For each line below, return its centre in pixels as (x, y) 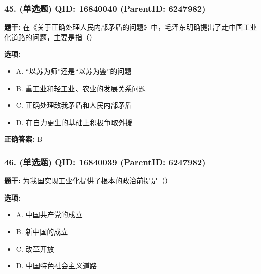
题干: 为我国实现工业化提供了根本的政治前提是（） (88, 181)
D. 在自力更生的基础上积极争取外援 (74, 122)
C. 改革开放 (35, 248)
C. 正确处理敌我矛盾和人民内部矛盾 (74, 105)
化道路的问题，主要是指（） (50, 37)
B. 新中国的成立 (42, 231)
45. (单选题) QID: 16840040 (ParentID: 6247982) (105, 8)
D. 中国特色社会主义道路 (57, 266)
